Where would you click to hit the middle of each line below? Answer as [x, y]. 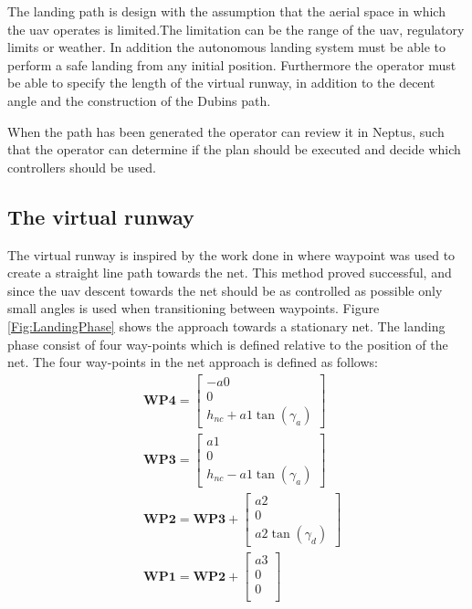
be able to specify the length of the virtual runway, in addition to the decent [221, 83]
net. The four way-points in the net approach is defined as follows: [193, 362]
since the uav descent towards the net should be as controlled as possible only [225, 290]
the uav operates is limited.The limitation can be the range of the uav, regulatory [236, 29]
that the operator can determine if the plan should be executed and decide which [234, 149]
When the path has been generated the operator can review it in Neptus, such [226, 131]
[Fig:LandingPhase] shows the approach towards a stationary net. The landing [226, 325]
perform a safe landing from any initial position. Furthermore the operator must [232, 64]
